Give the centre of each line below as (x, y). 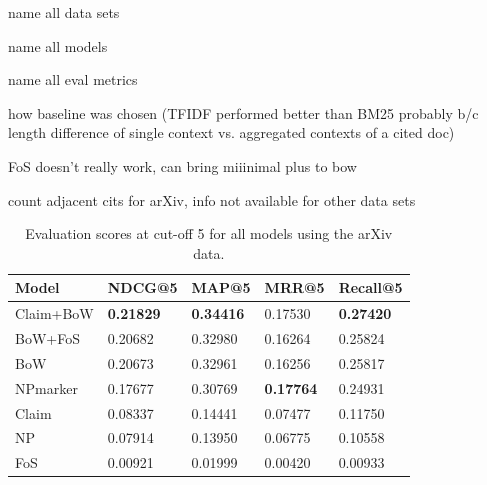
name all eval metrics (73, 79)
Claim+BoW (54, 313)
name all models (58, 45)
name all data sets (64, 12)
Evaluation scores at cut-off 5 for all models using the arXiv (209, 233)
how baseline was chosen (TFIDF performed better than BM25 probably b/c (243, 112)
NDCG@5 (142, 287)
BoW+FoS (47, 338)
